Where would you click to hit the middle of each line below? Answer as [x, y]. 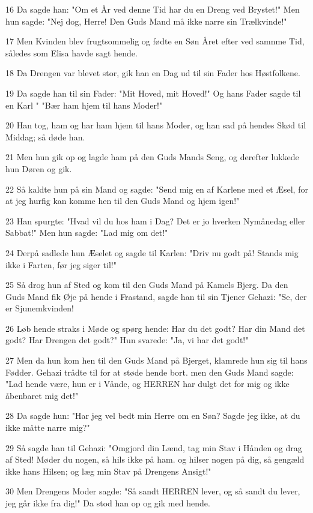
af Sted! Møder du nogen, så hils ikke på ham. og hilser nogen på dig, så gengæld [155, 459]
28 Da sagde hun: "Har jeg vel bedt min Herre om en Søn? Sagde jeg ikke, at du [153, 415]
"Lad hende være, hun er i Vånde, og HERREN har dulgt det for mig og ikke [147, 384]
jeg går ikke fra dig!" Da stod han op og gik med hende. [108, 503]
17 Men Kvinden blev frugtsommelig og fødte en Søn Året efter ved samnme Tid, [155, 41]
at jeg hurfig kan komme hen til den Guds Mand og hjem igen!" [123, 201]
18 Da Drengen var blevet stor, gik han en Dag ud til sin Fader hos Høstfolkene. [153, 73]
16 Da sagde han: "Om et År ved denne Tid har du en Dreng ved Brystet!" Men [153, 9]
